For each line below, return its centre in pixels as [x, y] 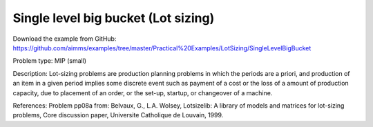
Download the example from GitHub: [65, 39]
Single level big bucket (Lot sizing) [114, 18]
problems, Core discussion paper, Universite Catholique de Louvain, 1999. [118, 115]
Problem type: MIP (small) [49, 61]
